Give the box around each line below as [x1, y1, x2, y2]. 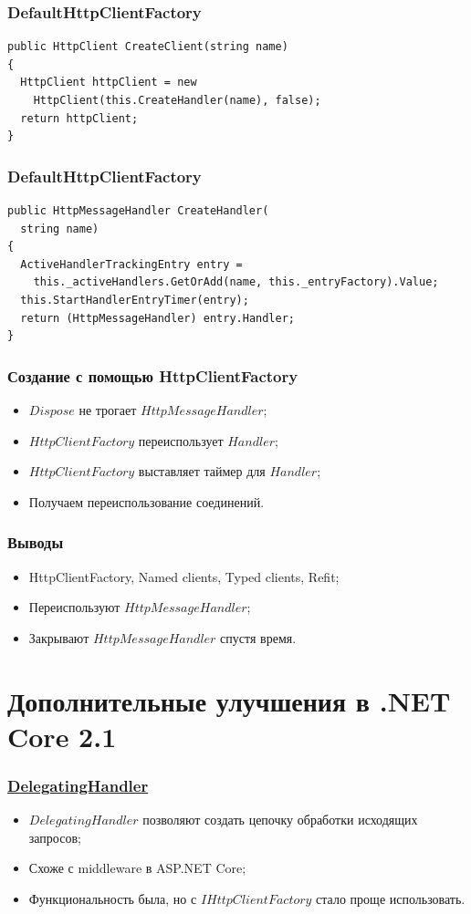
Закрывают [28, 628, 89, 647]
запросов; [28, 827, 81, 846]
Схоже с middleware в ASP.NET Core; [28, 858, 246, 878]
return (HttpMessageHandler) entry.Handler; [20, 311, 295, 325]
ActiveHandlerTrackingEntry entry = [20, 257, 243, 271]
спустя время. [220, 628, 297, 647]
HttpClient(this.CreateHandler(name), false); [33, 94, 321, 107]
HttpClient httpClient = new [20, 76, 197, 89]
